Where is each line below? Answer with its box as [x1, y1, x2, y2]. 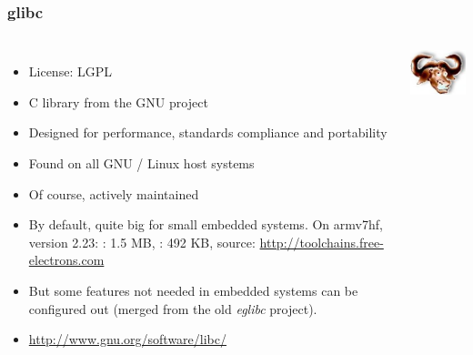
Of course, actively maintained [28, 184, 199, 203]
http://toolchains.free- [259, 232, 384, 251]
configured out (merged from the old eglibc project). [28, 299, 317, 318]
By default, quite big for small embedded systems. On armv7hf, [28, 215, 383, 234]
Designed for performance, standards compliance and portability [28, 123, 387, 142]
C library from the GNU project [28, 92, 208, 111]
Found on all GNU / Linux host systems [28, 154, 255, 172]
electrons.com [28, 250, 105, 269]
